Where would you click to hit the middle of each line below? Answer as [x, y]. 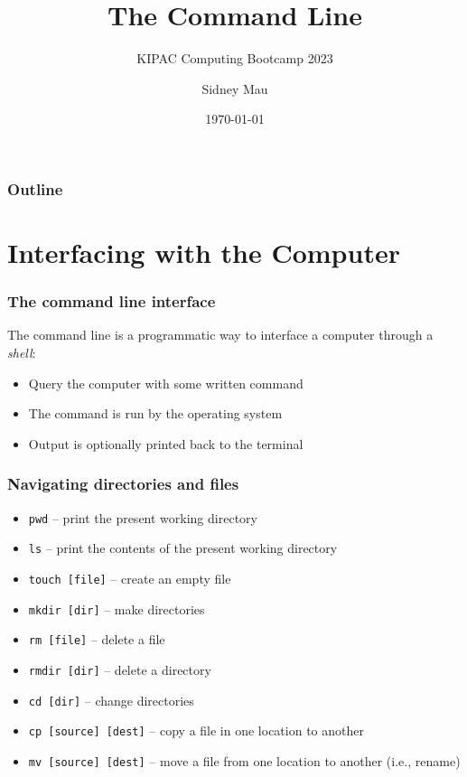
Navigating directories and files [123, 484]
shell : [22, 353]
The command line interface [112, 301]
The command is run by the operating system [155, 413]
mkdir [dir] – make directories [117, 608]
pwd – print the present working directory [143, 517]
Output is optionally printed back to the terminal [166, 443]
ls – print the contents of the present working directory [183, 548]
